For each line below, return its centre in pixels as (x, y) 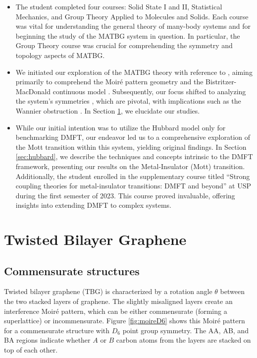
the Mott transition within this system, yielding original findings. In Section (131, 147)
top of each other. (31, 350)
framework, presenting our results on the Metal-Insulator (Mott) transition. (130, 166)
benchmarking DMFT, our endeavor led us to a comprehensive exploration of (133, 137)
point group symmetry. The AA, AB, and (185, 330)
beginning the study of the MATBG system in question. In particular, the (128, 35)
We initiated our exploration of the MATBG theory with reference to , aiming (134, 72)
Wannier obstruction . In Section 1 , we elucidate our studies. (108, 110)
